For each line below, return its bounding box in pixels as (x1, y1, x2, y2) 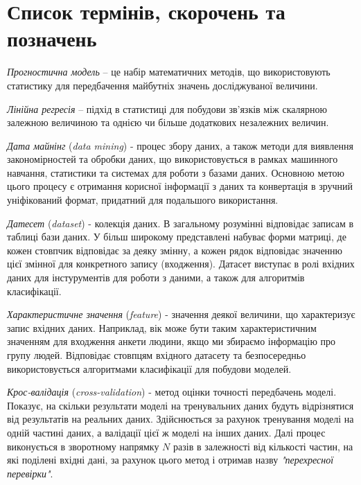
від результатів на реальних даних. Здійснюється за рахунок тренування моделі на (7, 412, 354, 426)
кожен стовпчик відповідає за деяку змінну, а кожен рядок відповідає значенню (7, 242, 343, 257)
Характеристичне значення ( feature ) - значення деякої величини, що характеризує (7, 307, 355, 321)
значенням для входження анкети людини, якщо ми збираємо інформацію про (7, 334, 336, 349)
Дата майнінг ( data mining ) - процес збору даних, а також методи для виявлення (7, 138, 353, 152)
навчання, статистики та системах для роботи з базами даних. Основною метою (7, 165, 344, 179)
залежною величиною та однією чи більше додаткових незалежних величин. (7, 115, 329, 130)
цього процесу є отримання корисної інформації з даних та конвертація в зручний (7, 179, 353, 193)
